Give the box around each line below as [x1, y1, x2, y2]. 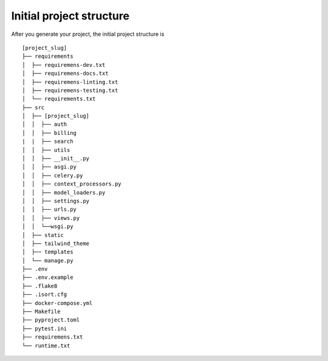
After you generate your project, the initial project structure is [11, 30, 165, 38]
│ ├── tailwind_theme [22, 240, 90, 247]
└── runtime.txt [22, 342, 70, 349]
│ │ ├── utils [22, 146, 70, 153]
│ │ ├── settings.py [22, 198, 90, 204]
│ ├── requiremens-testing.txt [22, 87, 118, 94]
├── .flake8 [22, 283, 58, 289]
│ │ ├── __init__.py [22, 155, 90, 162]
